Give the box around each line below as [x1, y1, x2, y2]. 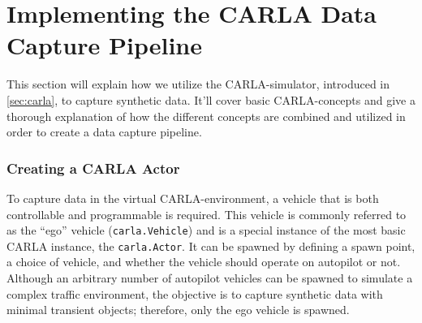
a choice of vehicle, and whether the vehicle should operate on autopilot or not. [6, 253, 401, 270]
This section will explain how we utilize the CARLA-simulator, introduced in [6, 75, 390, 93]
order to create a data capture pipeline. [6, 123, 202, 140]
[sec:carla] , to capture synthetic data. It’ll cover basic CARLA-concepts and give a [6, 91, 416, 108]
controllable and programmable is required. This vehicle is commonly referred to [6, 205, 407, 222]
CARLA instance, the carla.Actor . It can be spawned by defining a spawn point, [6, 237, 416, 254]
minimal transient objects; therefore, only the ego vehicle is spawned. [6, 301, 350, 318]
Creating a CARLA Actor [6, 157, 180, 178]
